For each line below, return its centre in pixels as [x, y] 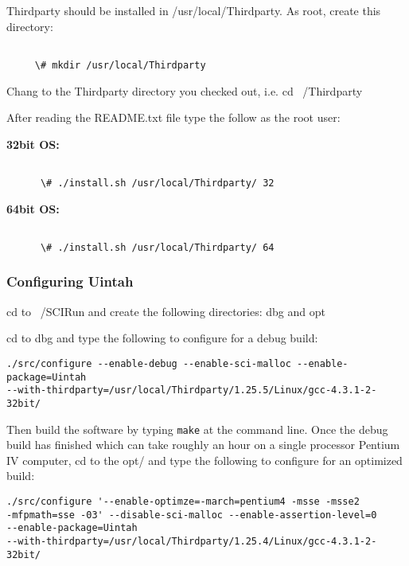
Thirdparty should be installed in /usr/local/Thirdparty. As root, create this [194, 10]
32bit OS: [33, 144]
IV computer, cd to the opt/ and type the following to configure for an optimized [204, 460]
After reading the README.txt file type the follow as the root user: [173, 117]
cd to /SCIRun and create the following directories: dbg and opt [166, 311]
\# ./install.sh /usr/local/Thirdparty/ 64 [157, 247]
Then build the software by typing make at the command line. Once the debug [197, 429]
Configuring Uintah [70, 281]
